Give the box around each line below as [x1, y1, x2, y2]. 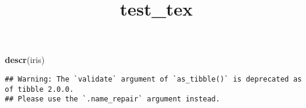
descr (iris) [5, 53, 45, 66]
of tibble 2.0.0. [5, 85, 74, 94]
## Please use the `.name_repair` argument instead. [5, 95, 220, 104]
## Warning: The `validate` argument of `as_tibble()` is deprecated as [5, 74, 302, 83]
